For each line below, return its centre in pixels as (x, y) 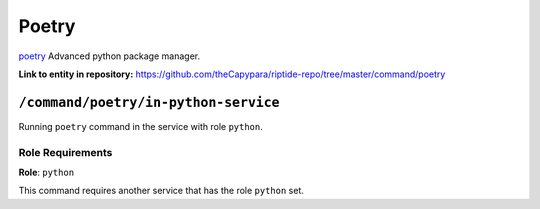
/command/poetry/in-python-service (149, 102)
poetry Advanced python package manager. (109, 56)
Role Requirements (65, 152)
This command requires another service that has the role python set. (161, 191)
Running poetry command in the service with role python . (141, 126)
